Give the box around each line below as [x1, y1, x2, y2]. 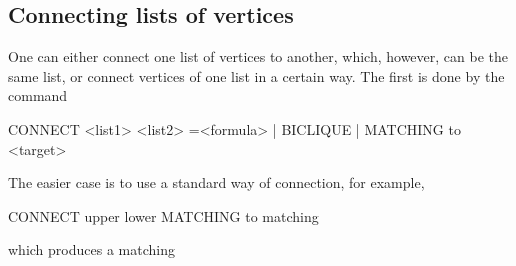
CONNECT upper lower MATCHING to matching [8, 205, 319, 226]
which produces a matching [8, 239, 175, 260]
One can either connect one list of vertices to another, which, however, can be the [8, 46, 508, 67]
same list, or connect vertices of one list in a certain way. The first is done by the [8, 65, 505, 86]
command [8, 85, 68, 106]
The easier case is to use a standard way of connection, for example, [8, 172, 425, 193]
